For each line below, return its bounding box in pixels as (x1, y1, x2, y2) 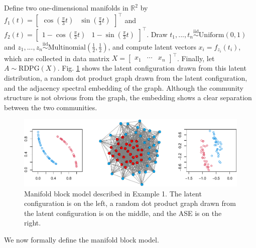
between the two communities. (4, 102, 97, 112)
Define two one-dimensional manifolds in (4, 3, 129, 13)
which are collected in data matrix (4, 53, 110, 63)
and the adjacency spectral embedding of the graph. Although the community (4, 82, 243, 93)
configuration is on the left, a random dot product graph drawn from (24, 198, 236, 208)
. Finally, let (177, 53, 215, 63)
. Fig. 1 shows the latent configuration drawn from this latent (57, 63, 246, 73)
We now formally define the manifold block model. (4, 234, 159, 244)
